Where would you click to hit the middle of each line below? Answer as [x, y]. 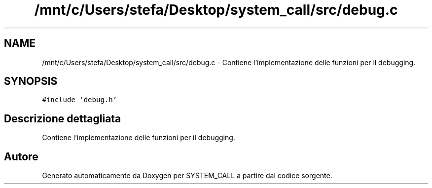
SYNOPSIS [31, 81]
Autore [21, 156]
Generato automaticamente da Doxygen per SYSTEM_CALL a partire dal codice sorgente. [187, 176]
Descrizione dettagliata [63, 118]
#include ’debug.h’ [80, 100]
